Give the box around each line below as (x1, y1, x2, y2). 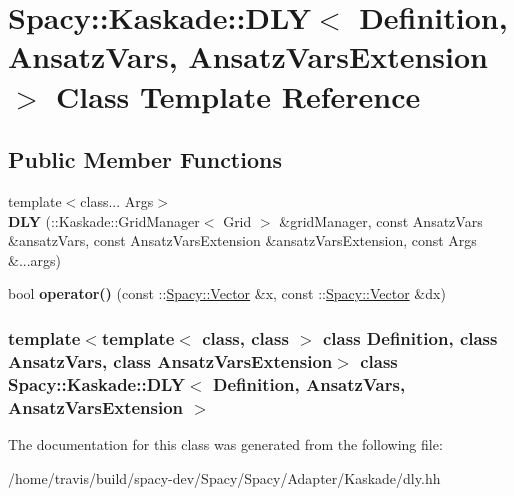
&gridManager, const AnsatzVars (279, 210, 483, 231)
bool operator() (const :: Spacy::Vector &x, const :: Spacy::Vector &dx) (8, 283, 446, 304)
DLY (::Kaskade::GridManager (8, 210, 200, 231)
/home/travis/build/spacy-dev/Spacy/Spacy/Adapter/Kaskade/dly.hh (8, 467, 441, 488)
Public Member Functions (8, 144, 282, 175)
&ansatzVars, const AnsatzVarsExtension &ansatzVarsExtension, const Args (8, 230, 477, 251)
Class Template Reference (56, 75, 421, 116)
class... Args (80, 190, 154, 211)
